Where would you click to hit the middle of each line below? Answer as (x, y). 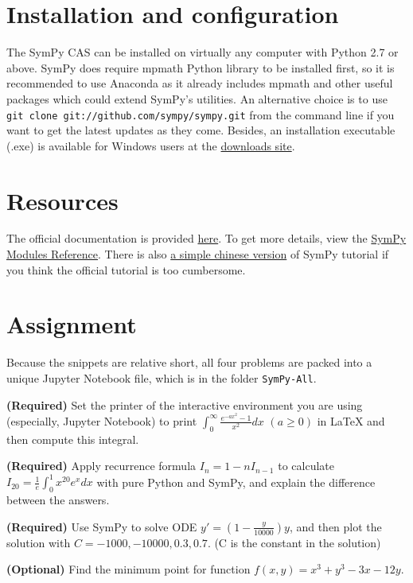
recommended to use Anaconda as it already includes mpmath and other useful (200, 83)
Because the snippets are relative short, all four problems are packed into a (189, 362)
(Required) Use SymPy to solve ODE (102, 526)
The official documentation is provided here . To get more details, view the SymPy (206, 238)
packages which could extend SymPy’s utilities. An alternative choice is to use (197, 98)
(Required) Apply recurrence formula (101, 466)
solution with (39, 542)
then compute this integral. (73, 439)
